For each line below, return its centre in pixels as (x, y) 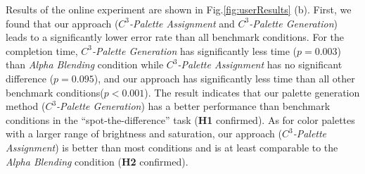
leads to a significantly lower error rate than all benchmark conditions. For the (175, 37)
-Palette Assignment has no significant (260, 64)
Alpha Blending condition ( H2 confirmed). (97, 161)
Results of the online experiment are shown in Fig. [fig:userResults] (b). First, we (179, 9)
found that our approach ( (62, 23)
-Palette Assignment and (182, 23)
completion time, (42, 50)
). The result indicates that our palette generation (252, 92)
